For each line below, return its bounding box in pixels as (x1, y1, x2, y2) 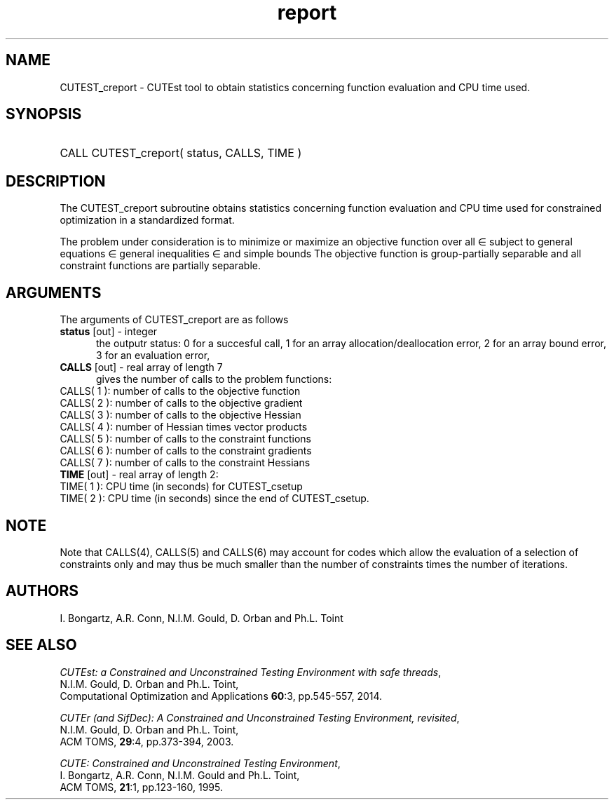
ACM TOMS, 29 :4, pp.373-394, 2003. (60, 735, 234, 747)
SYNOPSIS (6, 105, 82, 123)
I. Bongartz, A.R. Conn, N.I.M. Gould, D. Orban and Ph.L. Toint (60, 611, 343, 624)
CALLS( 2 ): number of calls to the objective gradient (60, 397, 303, 410)
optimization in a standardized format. (60, 214, 235, 226)
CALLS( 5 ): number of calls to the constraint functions (60, 433, 311, 445)
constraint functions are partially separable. (60, 259, 261, 272)
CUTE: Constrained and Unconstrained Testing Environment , (60, 757, 341, 769)
